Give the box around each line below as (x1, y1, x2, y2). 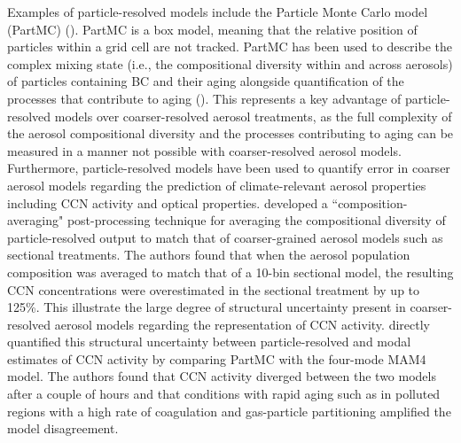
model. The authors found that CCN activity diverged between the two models (7, 367, 436, 385)
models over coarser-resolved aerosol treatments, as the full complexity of (54, 106, 452, 125)
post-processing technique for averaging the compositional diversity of (66, 211, 446, 229)
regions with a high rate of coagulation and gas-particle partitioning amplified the (7, 401, 451, 420)
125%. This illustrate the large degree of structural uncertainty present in (7, 298, 406, 316)
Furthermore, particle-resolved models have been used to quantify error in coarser (7, 159, 450, 177)
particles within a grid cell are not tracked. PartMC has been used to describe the (7, 37, 452, 56)
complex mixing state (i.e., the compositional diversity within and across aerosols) (7, 54, 453, 73)
